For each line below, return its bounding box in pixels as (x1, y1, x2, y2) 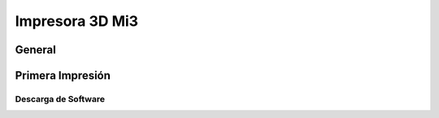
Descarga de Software (15, 93, 106, 104)
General (15, 43, 57, 57)
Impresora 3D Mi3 (15, 12, 138, 30)
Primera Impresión (15, 69, 111, 82)
